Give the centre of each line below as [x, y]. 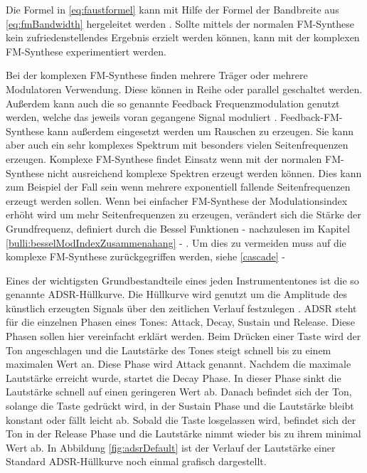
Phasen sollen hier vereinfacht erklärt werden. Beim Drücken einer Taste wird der [183, 336]
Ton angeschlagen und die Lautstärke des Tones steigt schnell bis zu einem [169, 350]
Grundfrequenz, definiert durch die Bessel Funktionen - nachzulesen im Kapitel [178, 228]
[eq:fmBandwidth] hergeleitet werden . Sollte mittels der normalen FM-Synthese [180, 23]
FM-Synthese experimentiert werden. [86, 51]
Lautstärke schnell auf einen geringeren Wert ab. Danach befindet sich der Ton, [179, 392]
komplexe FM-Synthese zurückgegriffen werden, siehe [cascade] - [145, 256]
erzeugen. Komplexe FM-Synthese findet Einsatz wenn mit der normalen [164, 158]
